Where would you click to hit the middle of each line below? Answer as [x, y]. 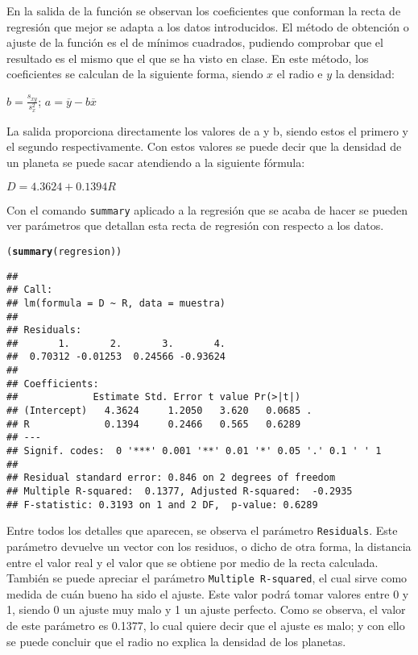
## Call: [30, 290]
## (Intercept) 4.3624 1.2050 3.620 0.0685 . [159, 411]
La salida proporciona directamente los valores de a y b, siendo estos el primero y [208, 130]
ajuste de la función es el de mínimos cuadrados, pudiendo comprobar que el [195, 42]
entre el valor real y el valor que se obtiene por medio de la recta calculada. [192, 562]
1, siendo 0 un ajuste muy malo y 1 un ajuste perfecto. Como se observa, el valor [206, 609]
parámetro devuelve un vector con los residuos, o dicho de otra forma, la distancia [209, 546]
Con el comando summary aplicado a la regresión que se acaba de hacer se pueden [207, 209]
